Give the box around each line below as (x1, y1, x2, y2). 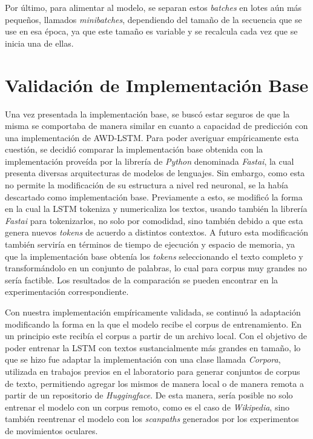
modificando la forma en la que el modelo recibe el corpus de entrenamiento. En (5, 317, 302, 330)
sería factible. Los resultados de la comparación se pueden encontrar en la (5, 273, 278, 286)
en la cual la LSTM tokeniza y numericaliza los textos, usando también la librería (5, 202, 308, 215)
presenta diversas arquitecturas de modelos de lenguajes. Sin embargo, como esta (5, 167, 305, 179)
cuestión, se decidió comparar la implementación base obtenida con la (5, 143, 263, 156)
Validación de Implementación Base (5, 72, 309, 97)
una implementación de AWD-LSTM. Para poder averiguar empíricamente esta (5, 131, 299, 144)
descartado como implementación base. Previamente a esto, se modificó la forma (5, 190, 303, 203)
